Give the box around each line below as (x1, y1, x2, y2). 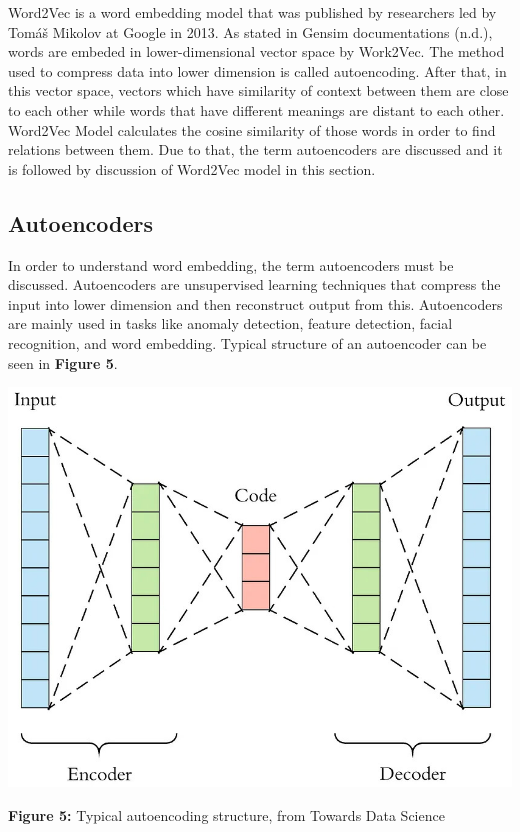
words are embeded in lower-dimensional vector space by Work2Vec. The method (8, 41, 505, 62)
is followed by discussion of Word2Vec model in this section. (8, 158, 376, 179)
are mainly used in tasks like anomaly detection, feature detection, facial (8, 313, 453, 334)
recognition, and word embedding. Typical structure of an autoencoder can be (8, 332, 487, 353)
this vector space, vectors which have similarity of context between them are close (8, 80, 509, 101)
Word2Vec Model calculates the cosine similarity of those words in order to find (8, 119, 496, 140)
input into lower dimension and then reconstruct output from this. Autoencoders (8, 293, 503, 314)
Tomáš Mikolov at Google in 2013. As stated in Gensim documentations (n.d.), (8, 21, 493, 42)
